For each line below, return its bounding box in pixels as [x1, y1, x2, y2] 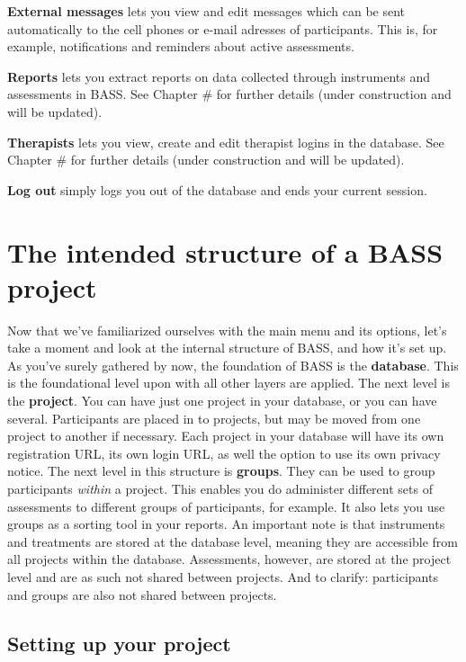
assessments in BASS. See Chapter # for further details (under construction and [7, 85, 452, 103]
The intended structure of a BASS [7, 233, 444, 270]
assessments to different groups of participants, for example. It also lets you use [7, 497, 445, 515]
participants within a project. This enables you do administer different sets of [7, 479, 433, 497]
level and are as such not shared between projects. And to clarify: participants [7, 567, 438, 586]
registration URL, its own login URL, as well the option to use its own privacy [7, 443, 441, 462]
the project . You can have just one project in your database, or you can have [7, 391, 437, 410]
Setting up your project [7, 629, 231, 657]
